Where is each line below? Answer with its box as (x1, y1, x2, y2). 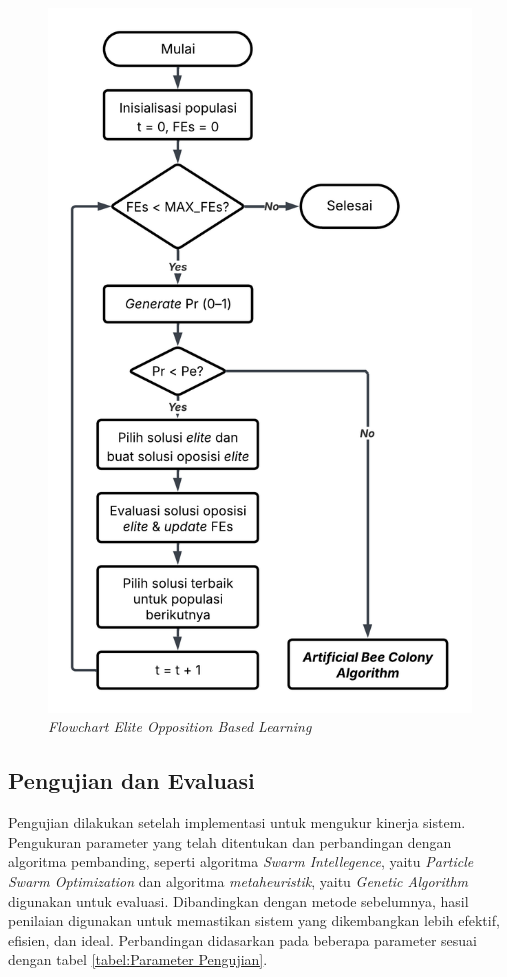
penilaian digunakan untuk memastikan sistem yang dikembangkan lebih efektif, (8, 910, 500, 931)
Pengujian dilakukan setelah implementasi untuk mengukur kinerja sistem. (8, 812, 466, 833)
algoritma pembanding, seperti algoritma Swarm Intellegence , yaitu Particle (8, 851, 474, 872)
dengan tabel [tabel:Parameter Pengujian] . (8, 949, 268, 970)
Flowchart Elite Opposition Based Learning (48, 716, 312, 737)
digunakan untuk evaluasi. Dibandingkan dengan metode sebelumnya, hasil (8, 890, 469, 911)
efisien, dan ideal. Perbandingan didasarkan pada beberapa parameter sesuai (8, 929, 477, 950)
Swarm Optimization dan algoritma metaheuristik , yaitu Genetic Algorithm (8, 871, 469, 891)
